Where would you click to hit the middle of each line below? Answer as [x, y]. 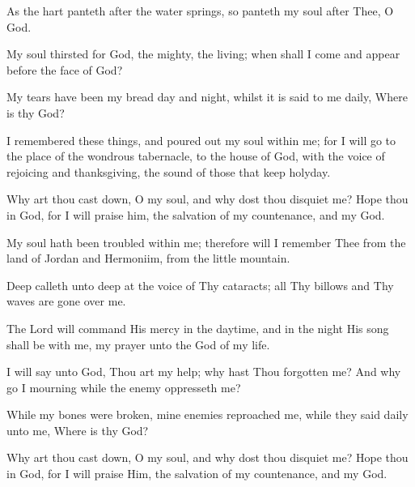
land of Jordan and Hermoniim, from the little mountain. [148, 258]
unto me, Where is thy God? [78, 430]
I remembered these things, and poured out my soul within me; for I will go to [201, 140]
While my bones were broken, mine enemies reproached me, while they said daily [207, 414]
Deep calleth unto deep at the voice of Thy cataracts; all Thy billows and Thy [200, 285]
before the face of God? [65, 69]
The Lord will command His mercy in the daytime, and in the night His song [198, 328]
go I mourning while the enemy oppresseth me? [124, 387]
